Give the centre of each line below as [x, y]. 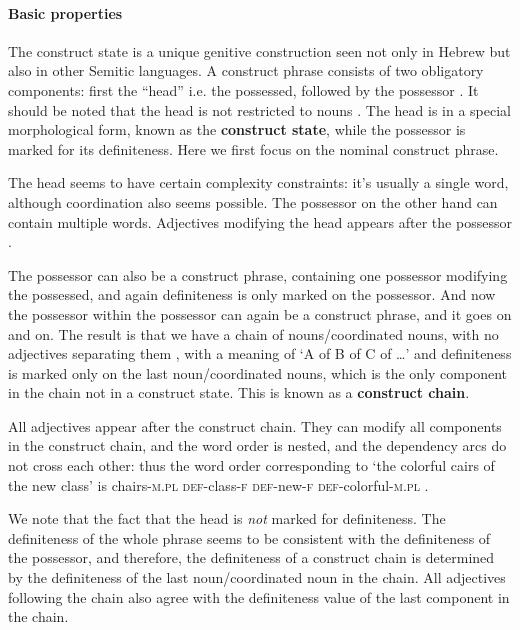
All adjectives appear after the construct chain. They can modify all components [255, 425]
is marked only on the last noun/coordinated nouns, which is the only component [257, 372]
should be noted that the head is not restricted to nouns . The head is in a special [259, 109]
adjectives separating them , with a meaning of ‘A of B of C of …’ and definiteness [260, 353]
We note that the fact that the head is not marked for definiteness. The [227, 518]
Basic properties [65, 12]
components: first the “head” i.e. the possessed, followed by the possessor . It [243, 89]
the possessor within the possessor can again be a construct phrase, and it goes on [260, 313]
